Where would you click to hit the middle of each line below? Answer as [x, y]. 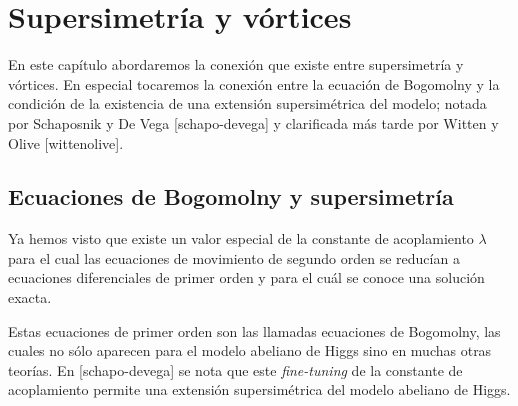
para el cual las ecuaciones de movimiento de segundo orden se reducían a [234, 257]
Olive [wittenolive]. [66, 142]
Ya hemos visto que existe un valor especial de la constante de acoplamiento [241, 238]
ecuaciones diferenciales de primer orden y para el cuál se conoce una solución [246, 277]
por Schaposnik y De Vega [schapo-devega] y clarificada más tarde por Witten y [253, 122]
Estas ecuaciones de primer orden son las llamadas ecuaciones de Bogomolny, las [254, 330]
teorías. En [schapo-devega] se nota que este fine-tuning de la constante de [235, 369]
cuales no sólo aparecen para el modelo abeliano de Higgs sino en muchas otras [250, 350]
